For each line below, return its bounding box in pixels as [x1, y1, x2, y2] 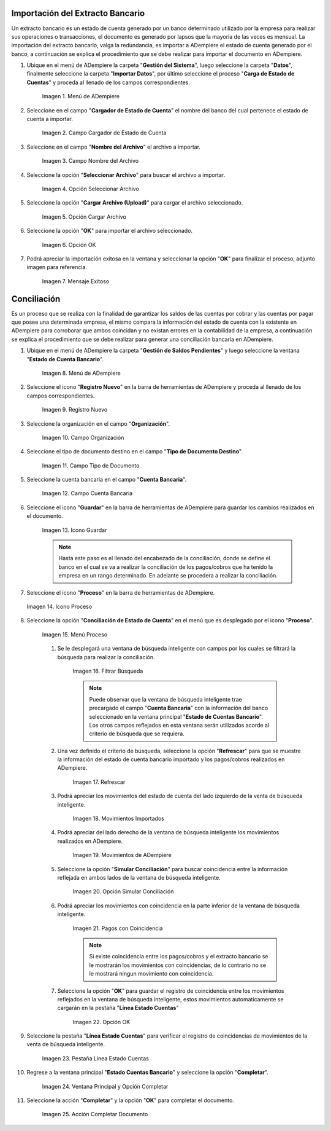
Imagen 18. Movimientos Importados [72, 815, 165, 823]
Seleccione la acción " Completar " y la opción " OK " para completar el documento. [26, 1097, 234, 1104]
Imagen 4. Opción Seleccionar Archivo [42, 185, 139, 192]
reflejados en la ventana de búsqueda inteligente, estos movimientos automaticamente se [57, 995, 284, 1003]
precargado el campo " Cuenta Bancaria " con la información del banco [89, 704, 268, 712]
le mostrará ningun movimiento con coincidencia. [89, 970, 214, 977]
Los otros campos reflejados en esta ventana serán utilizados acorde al [89, 721, 270, 729]
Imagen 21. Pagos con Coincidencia [72, 925, 163, 932]
